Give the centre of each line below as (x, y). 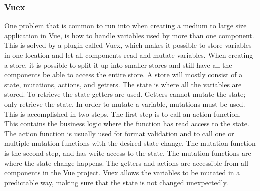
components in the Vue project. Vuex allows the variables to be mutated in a (122, 173)
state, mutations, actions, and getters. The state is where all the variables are (123, 84)
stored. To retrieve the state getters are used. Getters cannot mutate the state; (125, 94)
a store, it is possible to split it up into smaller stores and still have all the (118, 64)
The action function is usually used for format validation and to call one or (119, 133)
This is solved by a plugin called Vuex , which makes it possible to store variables (128, 45)
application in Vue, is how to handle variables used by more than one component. (129, 35)
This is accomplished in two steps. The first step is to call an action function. (123, 114)
